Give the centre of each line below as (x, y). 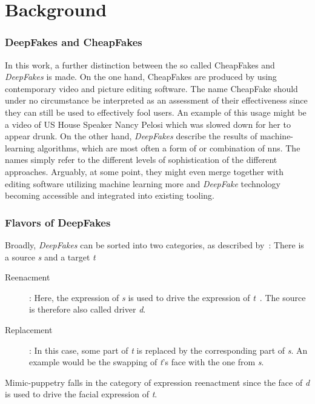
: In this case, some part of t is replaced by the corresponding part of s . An (168, 350)
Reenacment (28, 277)
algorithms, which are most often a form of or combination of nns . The (169, 147)
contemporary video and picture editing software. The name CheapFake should (151, 88)
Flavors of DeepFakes (58, 222)
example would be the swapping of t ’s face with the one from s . (147, 362)
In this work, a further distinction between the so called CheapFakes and (140, 65)
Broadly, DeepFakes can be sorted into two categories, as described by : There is (154, 244)
